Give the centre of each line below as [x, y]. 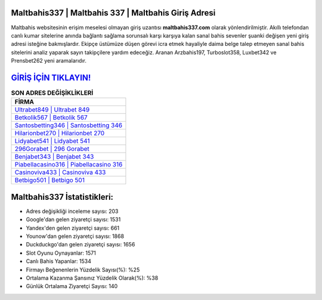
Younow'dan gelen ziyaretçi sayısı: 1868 [75, 236]
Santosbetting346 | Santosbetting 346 [68, 125]
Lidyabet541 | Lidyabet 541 [52, 141]
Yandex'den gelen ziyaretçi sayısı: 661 [73, 228]
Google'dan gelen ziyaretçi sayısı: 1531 [73, 219]
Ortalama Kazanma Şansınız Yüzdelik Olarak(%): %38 [92, 278]
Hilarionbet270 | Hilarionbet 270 [60, 133]
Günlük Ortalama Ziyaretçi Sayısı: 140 [72, 286]
